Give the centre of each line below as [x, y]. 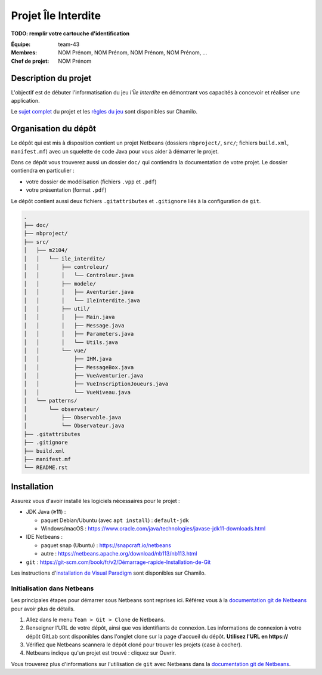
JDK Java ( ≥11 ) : [46, 512]
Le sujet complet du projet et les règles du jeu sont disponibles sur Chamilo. [104, 112]
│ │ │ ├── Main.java [69, 317]
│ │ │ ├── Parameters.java [79, 334]
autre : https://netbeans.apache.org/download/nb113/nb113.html [119, 554]
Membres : [24, 53]
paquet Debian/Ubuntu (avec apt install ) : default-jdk [115, 520]
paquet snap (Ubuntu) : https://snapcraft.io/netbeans [106, 545]
